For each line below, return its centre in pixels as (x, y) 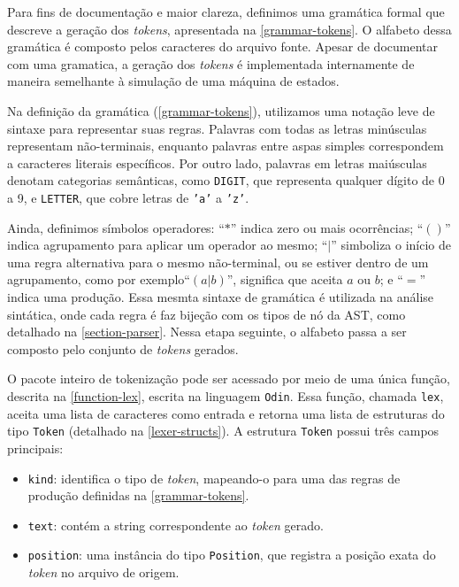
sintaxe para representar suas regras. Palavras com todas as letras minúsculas (217, 128)
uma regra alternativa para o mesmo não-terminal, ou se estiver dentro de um (218, 262)
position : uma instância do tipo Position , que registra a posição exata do (232, 555)
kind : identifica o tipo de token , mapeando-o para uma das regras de (214, 478)
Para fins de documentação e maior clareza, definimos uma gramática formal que (226, 12)
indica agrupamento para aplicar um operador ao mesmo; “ (168, 245)
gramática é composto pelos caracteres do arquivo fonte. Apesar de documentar (223, 46)
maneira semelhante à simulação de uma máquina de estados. (173, 81)
